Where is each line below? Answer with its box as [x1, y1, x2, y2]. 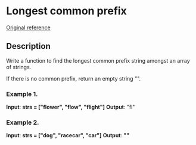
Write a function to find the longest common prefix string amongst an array [6, 57, 191, 64]
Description [6, 41, 51, 51]
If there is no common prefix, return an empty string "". [6, 75, 141, 82]
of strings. [6, 63, 32, 70]
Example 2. [6, 118, 39, 127]
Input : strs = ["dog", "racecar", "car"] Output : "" [6, 132, 130, 139]
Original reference [6, 24, 51, 31]
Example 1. [6, 90, 38, 98]
